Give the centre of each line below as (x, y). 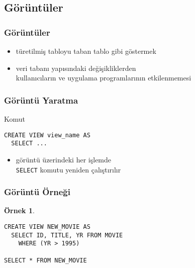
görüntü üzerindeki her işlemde (64, 159)
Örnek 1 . (19, 210)
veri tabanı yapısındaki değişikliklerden (76, 68)
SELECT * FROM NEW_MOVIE (45, 260)
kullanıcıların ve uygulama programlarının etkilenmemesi (104, 78)
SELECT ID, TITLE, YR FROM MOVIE (67, 235)
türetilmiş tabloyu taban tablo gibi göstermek (86, 51)
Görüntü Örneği (37, 192)
